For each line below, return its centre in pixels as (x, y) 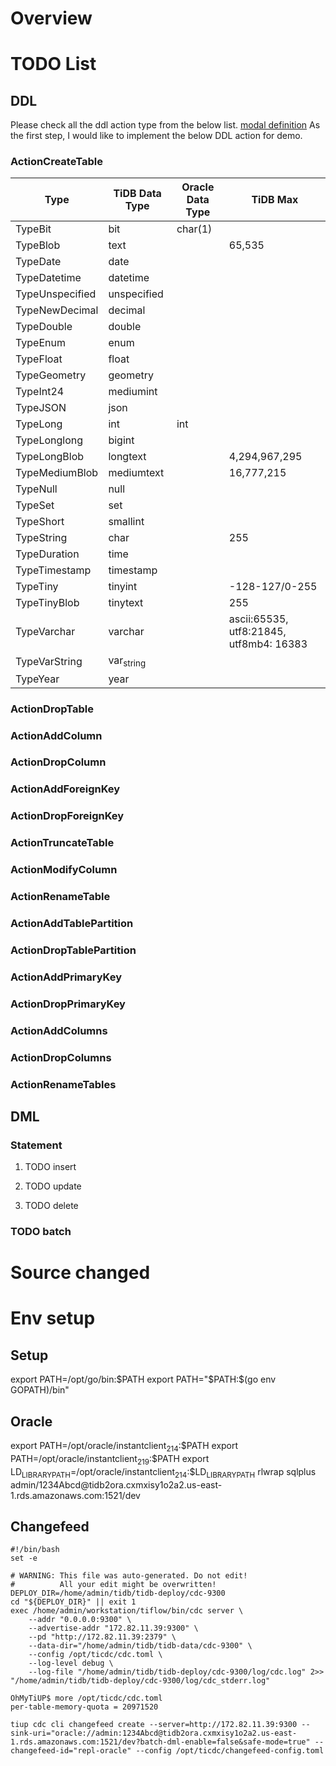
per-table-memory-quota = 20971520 (84, 1707)
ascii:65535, (258, 619)
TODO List (53, 64)
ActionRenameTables (63, 1084)
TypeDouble (44, 327)
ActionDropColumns (61, 1057)
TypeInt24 (40, 392)
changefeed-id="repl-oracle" (71, 1751)
